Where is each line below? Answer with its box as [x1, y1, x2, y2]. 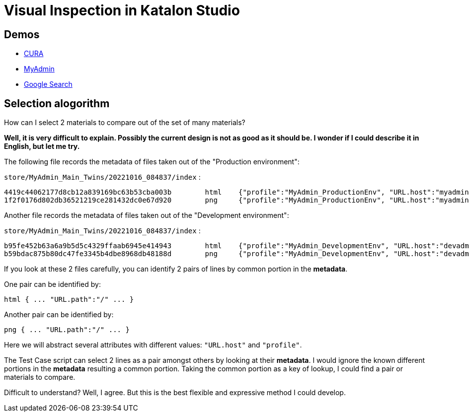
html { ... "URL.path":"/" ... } [4, 295, 134, 304]
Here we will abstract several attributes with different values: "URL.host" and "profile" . [4, 341, 302, 349]
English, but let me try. [4, 142, 80, 151]
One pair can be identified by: [4, 280, 101, 289]
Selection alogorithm [4, 97, 110, 110]
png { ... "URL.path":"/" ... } [4, 326, 130, 334]
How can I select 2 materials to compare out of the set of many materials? [4, 118, 245, 127]
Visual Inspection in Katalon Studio [4, 2, 240, 19]
